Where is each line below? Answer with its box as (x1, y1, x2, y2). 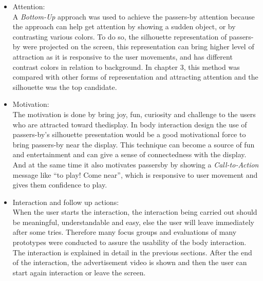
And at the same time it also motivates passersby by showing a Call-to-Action (12, 159, 259, 170)
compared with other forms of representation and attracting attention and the (12, 71, 258, 82)
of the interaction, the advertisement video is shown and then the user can (12, 257, 247, 268)
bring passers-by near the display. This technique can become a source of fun (12, 139, 255, 149)
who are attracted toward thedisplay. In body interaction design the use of (12, 119, 247, 129)
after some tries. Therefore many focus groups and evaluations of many (12, 227, 237, 237)
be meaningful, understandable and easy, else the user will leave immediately (12, 216, 254, 227)
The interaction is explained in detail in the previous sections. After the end (12, 247, 252, 257)
